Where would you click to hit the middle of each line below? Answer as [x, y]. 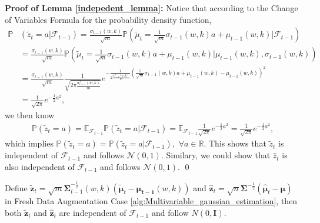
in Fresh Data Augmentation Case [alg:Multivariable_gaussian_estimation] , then [151, 201]
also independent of [40, 166]
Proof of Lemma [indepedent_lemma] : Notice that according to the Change [151, 8]
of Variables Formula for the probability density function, [108, 19]
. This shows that [235, 143]
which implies [29, 143]
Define [16, 187]
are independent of [93, 212]
